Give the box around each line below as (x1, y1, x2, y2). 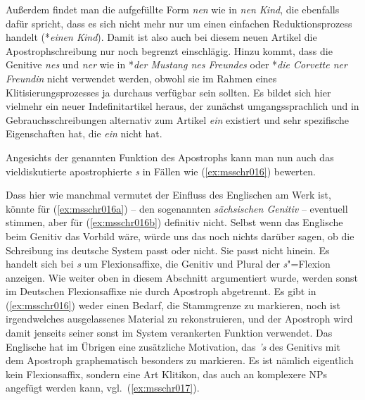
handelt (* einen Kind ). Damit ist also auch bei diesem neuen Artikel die (6, 30, 317, 44)
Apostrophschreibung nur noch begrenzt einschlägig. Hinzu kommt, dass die (6, 43, 333, 58)
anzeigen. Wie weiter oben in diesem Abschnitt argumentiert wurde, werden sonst (6, 270, 358, 285)
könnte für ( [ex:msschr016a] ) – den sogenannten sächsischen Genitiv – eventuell (6, 201, 348, 215)
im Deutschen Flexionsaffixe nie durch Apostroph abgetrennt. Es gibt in (6, 284, 316, 299)
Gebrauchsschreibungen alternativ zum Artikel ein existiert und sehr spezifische (6, 112, 350, 127)
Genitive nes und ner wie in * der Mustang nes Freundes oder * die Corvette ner (6, 57, 347, 72)
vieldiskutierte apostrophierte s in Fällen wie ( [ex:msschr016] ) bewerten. (6, 163, 316, 178)
